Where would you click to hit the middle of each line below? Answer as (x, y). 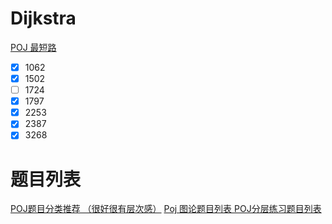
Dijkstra (43, 18)
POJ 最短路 (33, 47)
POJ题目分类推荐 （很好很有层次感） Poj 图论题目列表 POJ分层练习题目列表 (166, 209)
